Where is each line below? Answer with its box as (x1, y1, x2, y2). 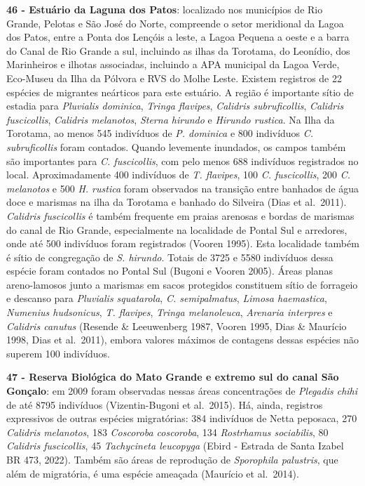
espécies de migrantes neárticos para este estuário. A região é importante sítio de (6, 84, 354, 99)
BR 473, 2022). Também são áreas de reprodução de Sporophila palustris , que (6, 452, 338, 466)
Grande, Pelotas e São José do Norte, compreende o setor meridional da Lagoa (6, 15, 344, 30)
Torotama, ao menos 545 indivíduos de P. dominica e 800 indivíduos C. (6, 126, 314, 140)
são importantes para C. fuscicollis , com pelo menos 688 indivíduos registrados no (6, 153, 359, 168)
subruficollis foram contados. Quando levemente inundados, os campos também (6, 139, 346, 154)
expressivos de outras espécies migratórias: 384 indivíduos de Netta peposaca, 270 (6, 411, 357, 426)
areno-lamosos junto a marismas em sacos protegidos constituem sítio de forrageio (6, 277, 358, 291)
